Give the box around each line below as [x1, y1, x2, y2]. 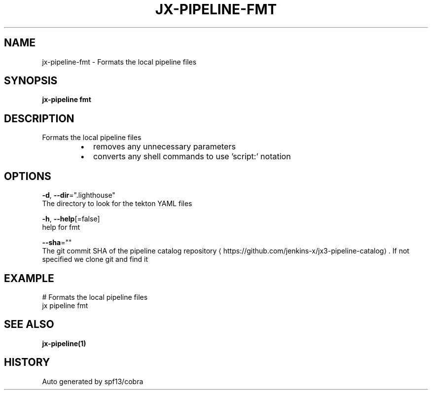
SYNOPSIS [4, 74, 58, 87]
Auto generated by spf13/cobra [42, 377, 144, 386]
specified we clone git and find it [42, 255, 148, 264]
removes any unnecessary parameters [93, 142, 236, 152]
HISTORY [4, 356, 50, 369]
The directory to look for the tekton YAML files [42, 199, 192, 208]
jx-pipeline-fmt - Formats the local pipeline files [42, 57, 197, 66]
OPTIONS [4, 170, 51, 182]
